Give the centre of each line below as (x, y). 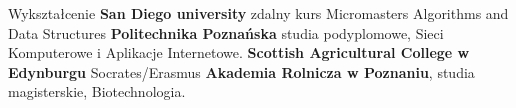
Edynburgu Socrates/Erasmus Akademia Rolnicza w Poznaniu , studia (241, 71)
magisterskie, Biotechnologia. (97, 91)
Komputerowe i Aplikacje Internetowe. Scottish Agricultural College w (239, 52)
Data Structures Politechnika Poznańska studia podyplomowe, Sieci (226, 32)
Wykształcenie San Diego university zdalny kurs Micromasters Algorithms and (258, 13)
